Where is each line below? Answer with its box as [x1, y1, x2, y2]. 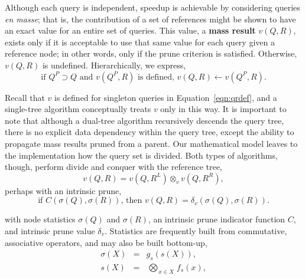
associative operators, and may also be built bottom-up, [5, 236, 207, 248]
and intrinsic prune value [5, 224, 95, 237]
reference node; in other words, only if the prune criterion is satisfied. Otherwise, [5, 47, 297, 60]
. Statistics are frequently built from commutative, [105, 224, 287, 237]
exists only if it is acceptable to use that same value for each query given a [5, 35, 275, 48]
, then [121, 196, 142, 205]
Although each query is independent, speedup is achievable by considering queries [5, 1, 300, 13]
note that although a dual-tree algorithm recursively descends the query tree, [5, 114, 284, 126]
